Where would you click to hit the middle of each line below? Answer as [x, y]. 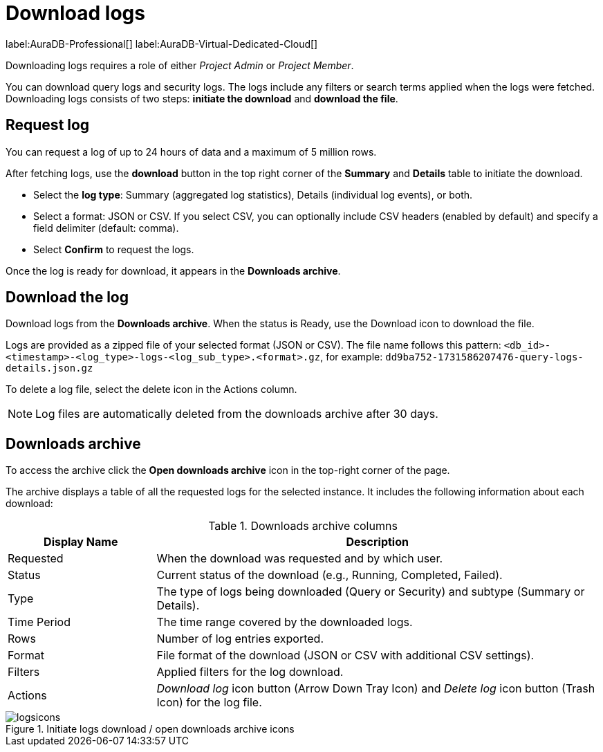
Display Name [81, 542]
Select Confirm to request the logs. [114, 249]
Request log [48, 125]
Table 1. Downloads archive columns [303, 526]
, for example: [352, 357]
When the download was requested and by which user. [300, 559]
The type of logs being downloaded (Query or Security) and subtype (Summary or [371, 592]
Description [377, 542]
